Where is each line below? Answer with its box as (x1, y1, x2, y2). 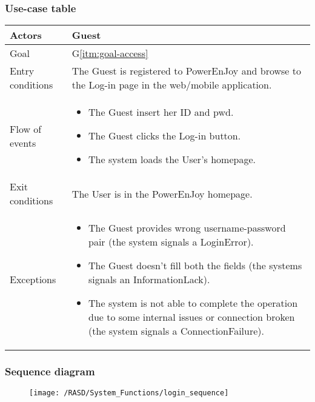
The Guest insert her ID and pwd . (88, 105, 234, 119)
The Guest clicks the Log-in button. (88, 129, 241, 143)
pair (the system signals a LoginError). (88, 235, 254, 249)
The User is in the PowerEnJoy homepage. (71, 186, 253, 201)
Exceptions (10, 272, 56, 287)
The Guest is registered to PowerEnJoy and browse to (71, 64, 301, 78)
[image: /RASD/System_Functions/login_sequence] (29, 389, 229, 398)
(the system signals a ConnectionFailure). (88, 324, 264, 338)
